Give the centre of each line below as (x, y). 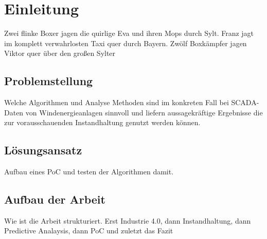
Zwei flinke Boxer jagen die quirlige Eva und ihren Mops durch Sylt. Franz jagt (129, 33)
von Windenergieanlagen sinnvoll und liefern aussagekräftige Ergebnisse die (144, 112)
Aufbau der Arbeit (55, 199)
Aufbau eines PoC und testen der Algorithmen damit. (89, 172)
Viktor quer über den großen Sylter (60, 53)
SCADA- (245, 102)
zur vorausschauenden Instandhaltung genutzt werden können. (102, 122)
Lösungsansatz (43, 150)
